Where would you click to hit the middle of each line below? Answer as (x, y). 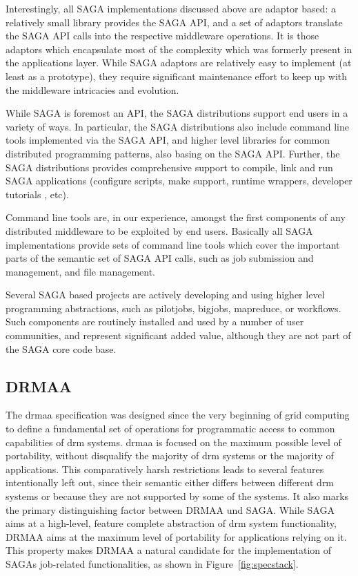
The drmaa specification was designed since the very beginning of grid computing (178, 415)
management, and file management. (80, 271)
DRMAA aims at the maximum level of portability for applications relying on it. (176, 536)
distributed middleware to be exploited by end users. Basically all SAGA (159, 230)
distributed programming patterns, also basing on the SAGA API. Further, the (173, 153)
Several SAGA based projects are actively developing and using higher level (165, 295)
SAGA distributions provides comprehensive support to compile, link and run (169, 167)
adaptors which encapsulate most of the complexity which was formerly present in (179, 49)
